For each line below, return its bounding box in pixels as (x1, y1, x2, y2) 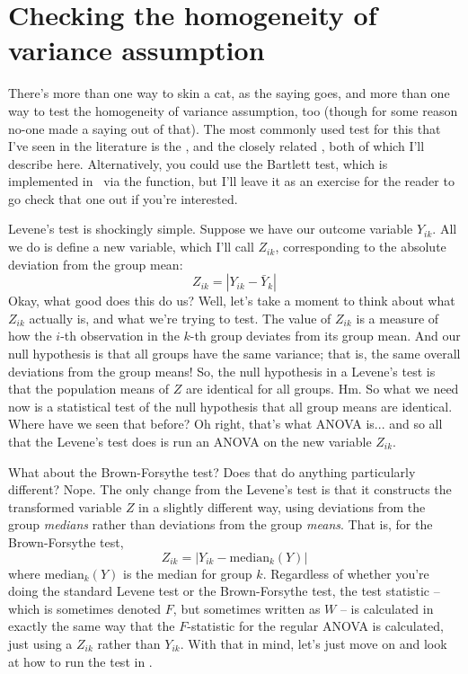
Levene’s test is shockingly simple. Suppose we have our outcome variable (8, 219, 413, 238)
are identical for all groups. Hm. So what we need (185, 379, 459, 398)
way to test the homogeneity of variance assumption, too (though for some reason (8, 101, 458, 120)
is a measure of (356, 308, 439, 327)
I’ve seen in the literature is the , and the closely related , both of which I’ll (8, 137, 425, 155)
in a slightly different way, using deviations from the (138, 497, 426, 516)
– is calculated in (340, 599, 434, 617)
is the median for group (122, 563, 252, 582)
